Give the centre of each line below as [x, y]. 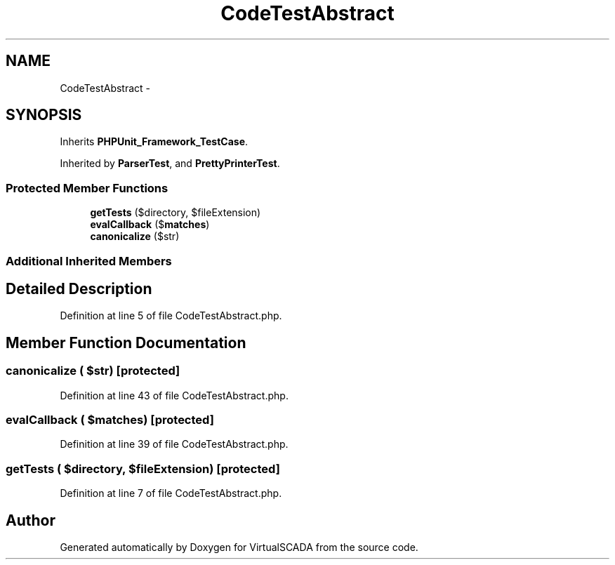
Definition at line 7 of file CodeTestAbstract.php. [171, 493]
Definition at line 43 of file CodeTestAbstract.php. [174, 395]
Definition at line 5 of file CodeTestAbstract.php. [171, 316]
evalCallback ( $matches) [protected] [110, 420]
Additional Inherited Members [89, 261]
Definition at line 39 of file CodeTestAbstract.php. [174, 444]
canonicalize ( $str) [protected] [93, 371]
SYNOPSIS [44, 115]
